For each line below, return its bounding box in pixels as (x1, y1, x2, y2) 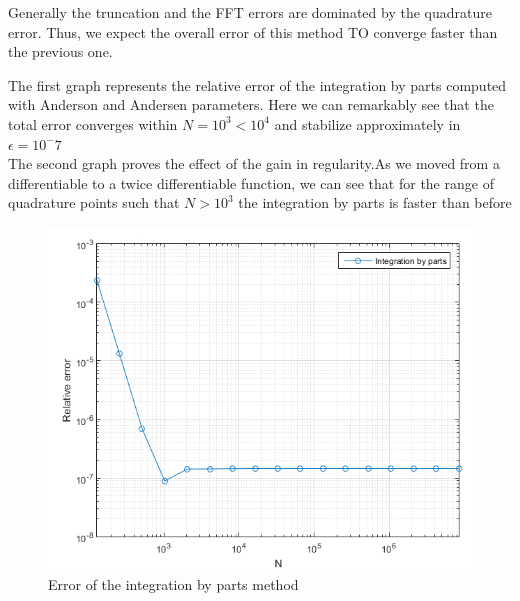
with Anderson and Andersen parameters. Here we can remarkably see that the (8, 94, 494, 115)
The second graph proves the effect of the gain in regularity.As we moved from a (8, 153, 500, 174)
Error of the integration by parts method (48, 573, 299, 594)
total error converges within (8, 113, 178, 134)
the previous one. (8, 41, 113, 62)
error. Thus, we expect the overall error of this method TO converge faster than (8, 21, 498, 42)
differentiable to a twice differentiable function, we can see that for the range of (8, 172, 494, 193)
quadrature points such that (8, 192, 180, 213)
